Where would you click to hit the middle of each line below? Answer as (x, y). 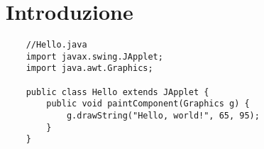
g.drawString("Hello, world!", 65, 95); (163, 116)
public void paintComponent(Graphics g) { (148, 104)
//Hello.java (56, 45)
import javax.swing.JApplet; (94, 56)
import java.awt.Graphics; (89, 68)
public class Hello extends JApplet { (117, 92)
